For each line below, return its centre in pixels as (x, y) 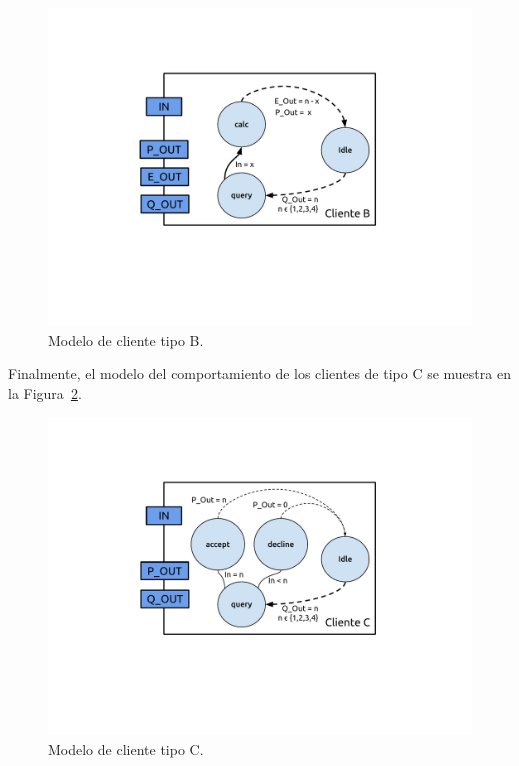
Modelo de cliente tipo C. (126, 748)
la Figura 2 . (45, 392)
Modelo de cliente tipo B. (126, 339)
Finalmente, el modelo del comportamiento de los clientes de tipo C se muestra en (259, 373)
